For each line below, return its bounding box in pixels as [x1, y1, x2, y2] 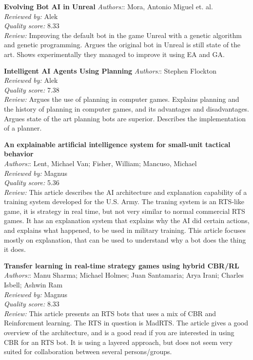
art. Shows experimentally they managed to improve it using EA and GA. [4, 49, 225, 59]
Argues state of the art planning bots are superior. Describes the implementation [4, 113, 246, 123]
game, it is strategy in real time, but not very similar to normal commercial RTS [4, 206, 245, 216]
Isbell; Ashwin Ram [4, 280, 63, 290]
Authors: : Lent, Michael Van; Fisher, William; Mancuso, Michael [4, 158, 197, 168]
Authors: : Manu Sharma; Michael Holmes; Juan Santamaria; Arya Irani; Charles [4, 270, 244, 280]
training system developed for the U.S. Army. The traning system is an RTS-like [4, 196, 245, 207]
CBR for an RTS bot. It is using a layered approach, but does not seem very [4, 337, 233, 347]
